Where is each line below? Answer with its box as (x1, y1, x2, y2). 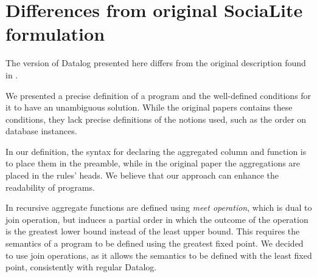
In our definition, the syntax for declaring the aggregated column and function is (5, 145, 307, 157)
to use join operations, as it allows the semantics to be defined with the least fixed (5, 248, 312, 261)
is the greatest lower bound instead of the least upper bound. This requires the (5, 225, 300, 238)
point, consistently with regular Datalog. (5, 261, 157, 273)
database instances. (5, 125, 77, 137)
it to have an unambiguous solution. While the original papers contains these (5, 101, 293, 114)
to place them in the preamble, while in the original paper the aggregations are (5, 157, 301, 169)
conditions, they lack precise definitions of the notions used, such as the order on (5, 112, 307, 125)
